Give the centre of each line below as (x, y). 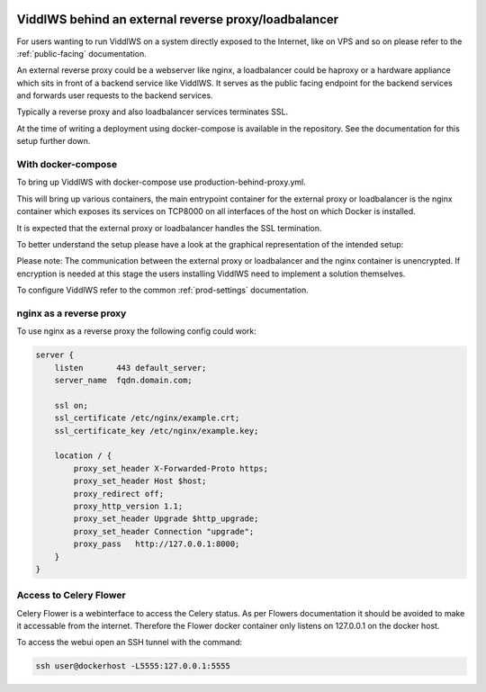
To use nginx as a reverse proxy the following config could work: (136, 331)
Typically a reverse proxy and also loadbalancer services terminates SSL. (152, 112)
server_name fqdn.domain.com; (123, 381)
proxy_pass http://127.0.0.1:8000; (157, 544)
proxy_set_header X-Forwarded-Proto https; (171, 468)
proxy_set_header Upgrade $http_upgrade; (166, 519)
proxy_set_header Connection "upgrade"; (164, 531)
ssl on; (72, 405)
